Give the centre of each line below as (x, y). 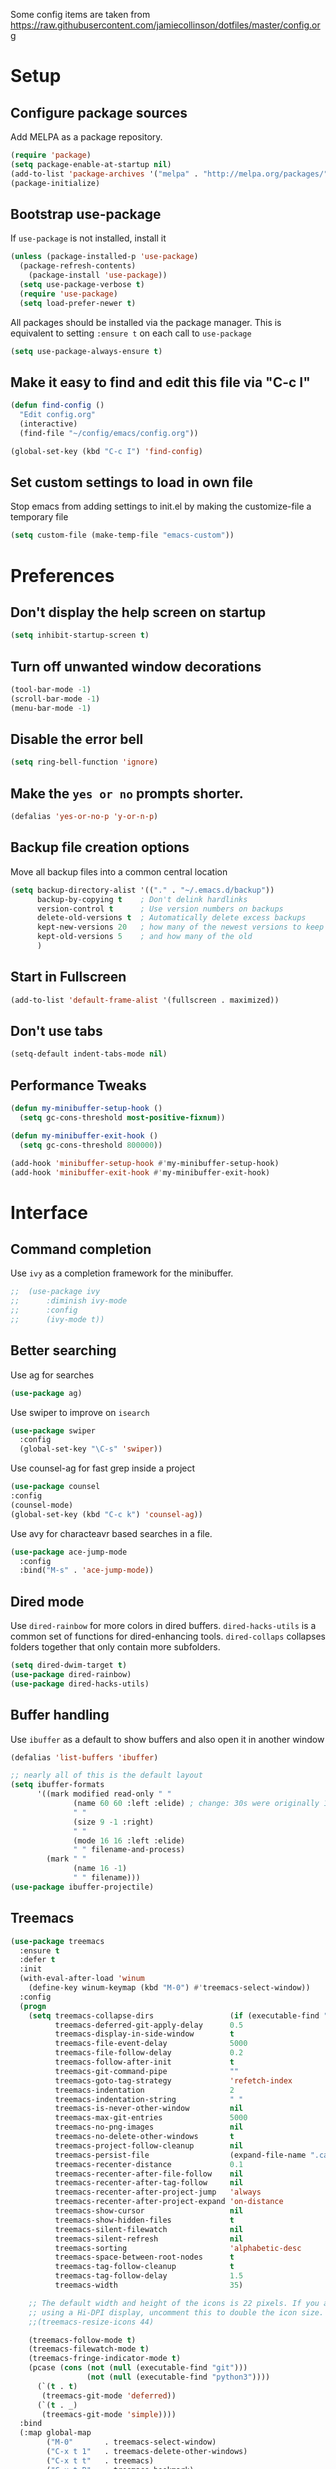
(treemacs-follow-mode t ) (82, 2340)
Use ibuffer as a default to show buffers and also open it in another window (167, 1739)
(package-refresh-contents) (78, 266)
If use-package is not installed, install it (88, 238)
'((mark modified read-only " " (104, 1794)
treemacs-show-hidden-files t (144, 2220)
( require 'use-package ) (68, 294)
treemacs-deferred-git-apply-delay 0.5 (149, 2025)
